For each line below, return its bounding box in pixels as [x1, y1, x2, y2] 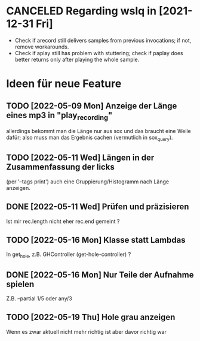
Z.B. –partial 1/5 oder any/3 [6, 295, 73, 302]
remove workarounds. [14, 43, 69, 50]
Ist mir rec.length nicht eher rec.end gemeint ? [6, 218, 120, 225]
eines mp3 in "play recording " [6, 110, 113, 122]
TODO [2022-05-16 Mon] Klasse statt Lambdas [6, 235, 186, 245]
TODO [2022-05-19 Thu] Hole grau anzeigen [6, 312, 176, 322]
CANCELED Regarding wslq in [6, 4, 157, 18]
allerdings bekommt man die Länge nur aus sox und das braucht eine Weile [6, 128, 191, 135]
